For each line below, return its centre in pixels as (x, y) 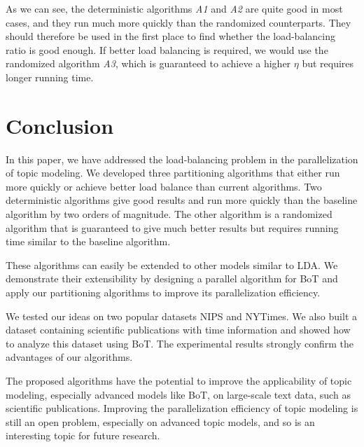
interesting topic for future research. (83, 435)
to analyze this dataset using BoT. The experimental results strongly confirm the (180, 343)
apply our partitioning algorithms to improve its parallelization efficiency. (163, 293)
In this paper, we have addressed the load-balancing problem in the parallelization (182, 159)
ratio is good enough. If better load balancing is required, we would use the (167, 49)
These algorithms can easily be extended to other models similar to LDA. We (172, 264)
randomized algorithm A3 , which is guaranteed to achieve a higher (148, 63)
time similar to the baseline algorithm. (88, 241)
